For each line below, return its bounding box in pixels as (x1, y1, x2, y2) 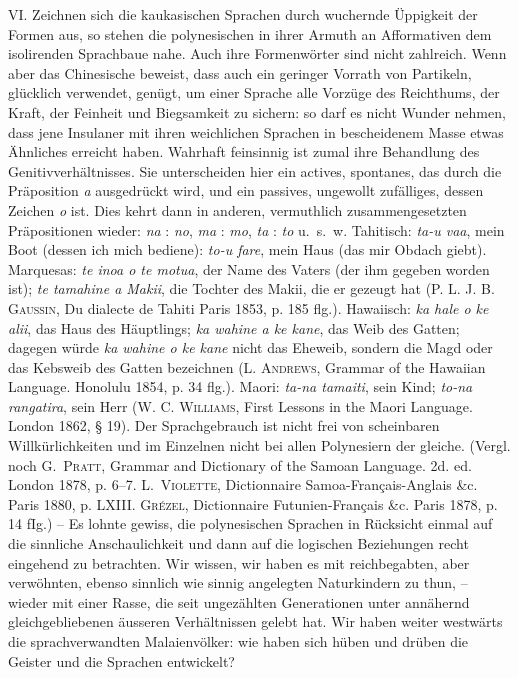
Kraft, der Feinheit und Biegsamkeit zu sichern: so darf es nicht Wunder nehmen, (8, 101, 506, 122)
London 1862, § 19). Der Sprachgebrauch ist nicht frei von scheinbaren (8, 415, 440, 436)
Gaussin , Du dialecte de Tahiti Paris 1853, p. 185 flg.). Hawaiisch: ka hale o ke (8, 297, 489, 318)
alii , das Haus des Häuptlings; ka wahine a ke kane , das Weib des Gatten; (8, 317, 460, 338)
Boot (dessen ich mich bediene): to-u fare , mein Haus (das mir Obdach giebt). (8, 239, 487, 260)
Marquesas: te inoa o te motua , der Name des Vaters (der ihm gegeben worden (8, 258, 490, 279)
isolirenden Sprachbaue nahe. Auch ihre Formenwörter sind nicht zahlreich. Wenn (8, 43, 507, 64)
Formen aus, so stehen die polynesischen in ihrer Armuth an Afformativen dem (8, 23, 492, 44)
